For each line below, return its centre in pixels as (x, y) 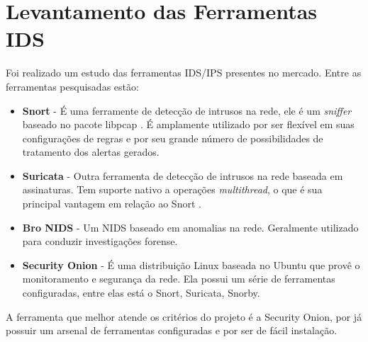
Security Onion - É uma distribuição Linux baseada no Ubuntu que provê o (191, 264)
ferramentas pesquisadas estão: (72, 86)
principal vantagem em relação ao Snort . (112, 204)
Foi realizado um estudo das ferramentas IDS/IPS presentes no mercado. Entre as (184, 73)
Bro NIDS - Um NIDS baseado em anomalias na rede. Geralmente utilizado (190, 227)
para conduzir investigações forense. (100, 241)
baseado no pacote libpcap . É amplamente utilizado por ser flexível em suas (188, 124)
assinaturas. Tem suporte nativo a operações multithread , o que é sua (172, 189)
